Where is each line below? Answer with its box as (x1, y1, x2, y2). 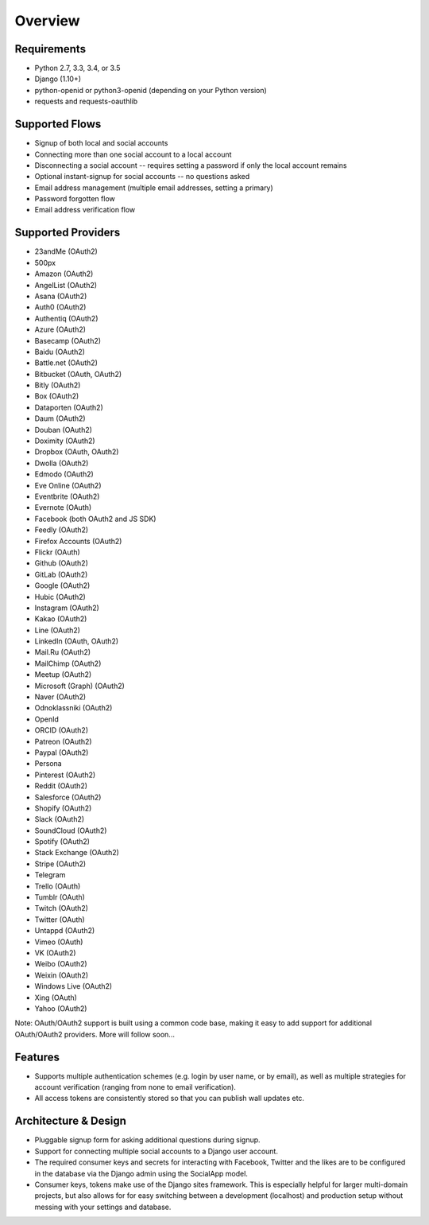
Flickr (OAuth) (34, 547, 81, 557)
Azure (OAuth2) (34, 325, 87, 334)
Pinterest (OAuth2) (34, 770, 96, 780)
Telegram (34, 870, 66, 880)
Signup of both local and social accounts (34, 138, 168, 148)
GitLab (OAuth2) (34, 570, 88, 579)
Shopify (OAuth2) (34, 803, 92, 813)
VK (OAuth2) (34, 948, 76, 958)
